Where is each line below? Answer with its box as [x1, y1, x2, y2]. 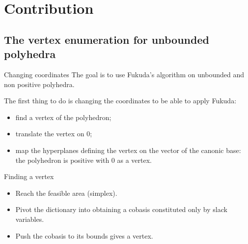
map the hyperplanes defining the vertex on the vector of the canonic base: [15, 145, 241, 155]
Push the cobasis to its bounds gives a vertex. [15, 230, 153, 241]
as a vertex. [117, 154, 152, 165]
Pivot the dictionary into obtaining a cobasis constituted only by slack [15, 204, 227, 214]
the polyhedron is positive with [15, 154, 110, 165]
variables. [15, 213, 44, 224]
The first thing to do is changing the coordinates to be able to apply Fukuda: [4, 95, 237, 106]
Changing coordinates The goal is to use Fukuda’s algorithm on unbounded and [4, 69, 245, 79]
